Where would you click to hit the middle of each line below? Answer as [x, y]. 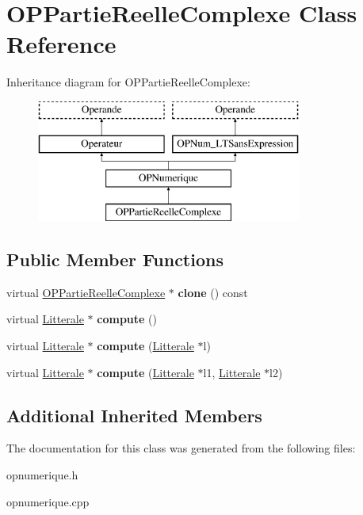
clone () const [213, 292]
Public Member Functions [115, 259]
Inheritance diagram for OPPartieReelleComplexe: [128, 82]
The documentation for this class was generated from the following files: [181, 448]
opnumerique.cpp [48, 501]
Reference [61, 44]
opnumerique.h [42, 475]
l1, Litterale [232, 372]
